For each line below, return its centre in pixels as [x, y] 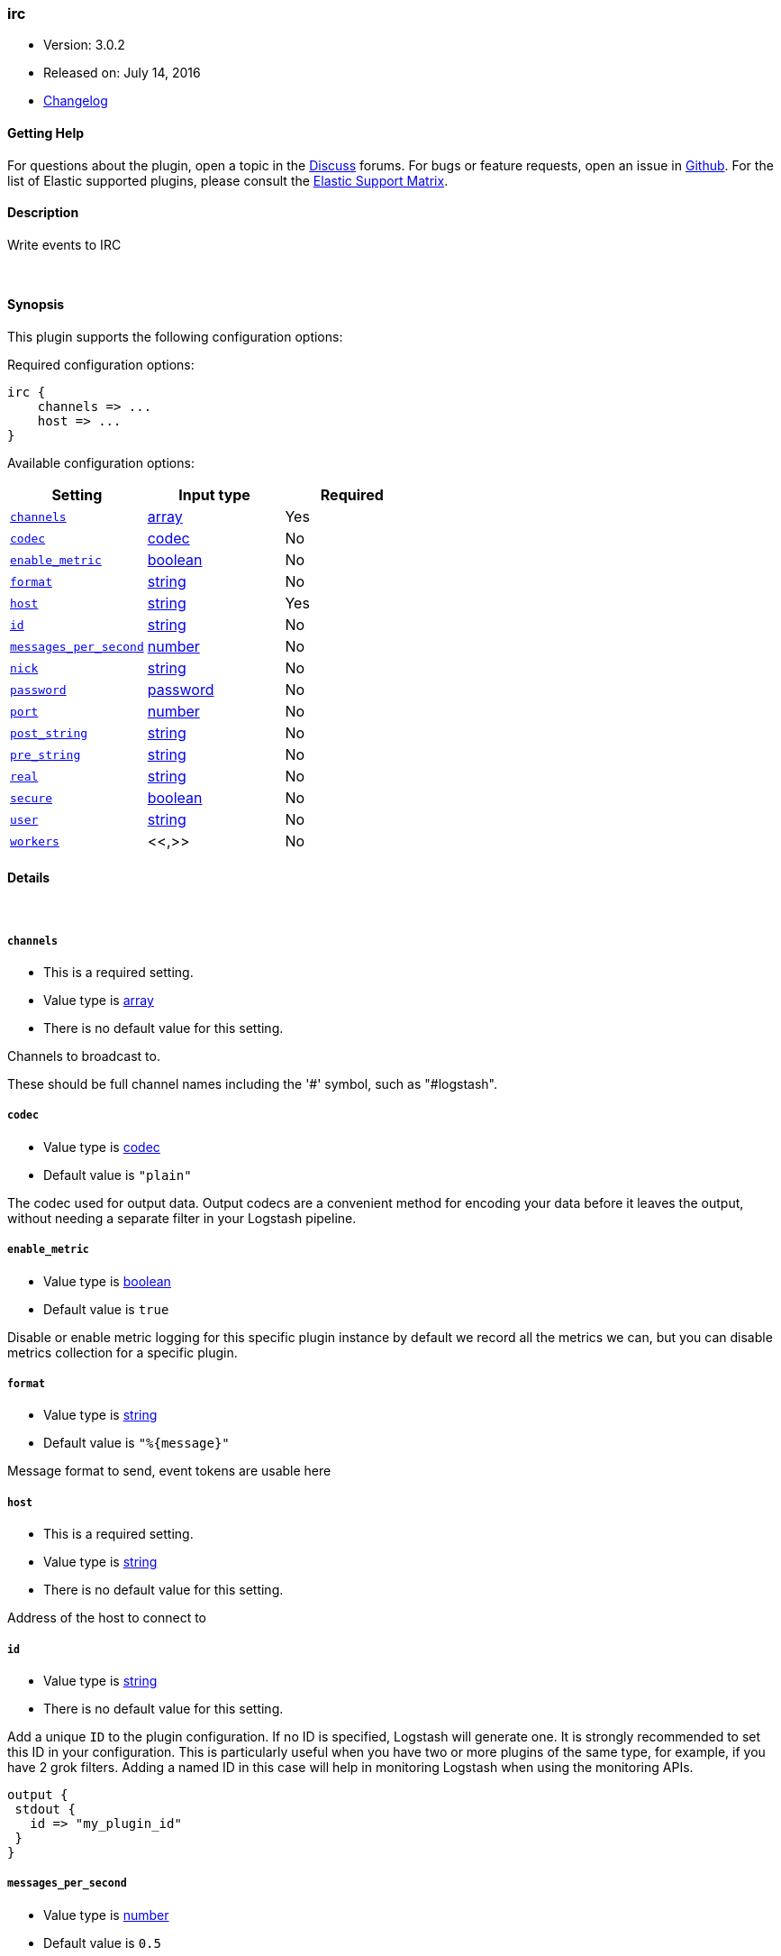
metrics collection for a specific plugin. [123, 1352]
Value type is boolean [107, 1281]
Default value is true [106, 1309]
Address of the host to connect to [107, 1618]
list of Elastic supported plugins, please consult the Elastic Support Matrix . [228, 180]
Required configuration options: [101, 365]
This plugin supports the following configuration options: [175, 337]
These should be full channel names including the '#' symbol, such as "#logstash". [253, 1084]
